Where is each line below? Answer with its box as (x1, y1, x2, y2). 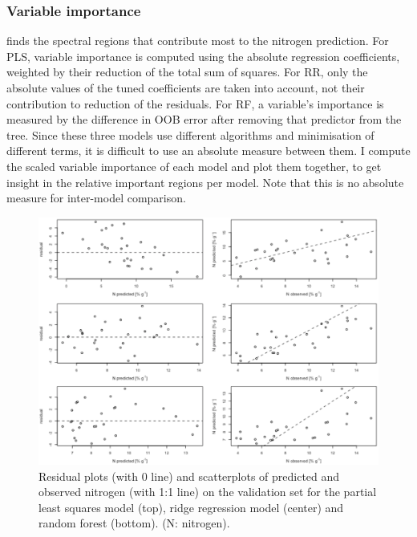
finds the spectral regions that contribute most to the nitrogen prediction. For (6, 32, 389, 49)
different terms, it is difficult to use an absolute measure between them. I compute (6, 142, 411, 159)
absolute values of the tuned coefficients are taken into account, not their (6, 79, 365, 96)
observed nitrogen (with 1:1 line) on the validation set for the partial (38, 483, 377, 500)
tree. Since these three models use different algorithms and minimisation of (6, 126, 374, 143)
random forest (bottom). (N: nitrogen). (38, 515, 230, 531)
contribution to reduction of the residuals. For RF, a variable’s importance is (6, 95, 384, 112)
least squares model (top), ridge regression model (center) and (38, 498, 344, 515)
